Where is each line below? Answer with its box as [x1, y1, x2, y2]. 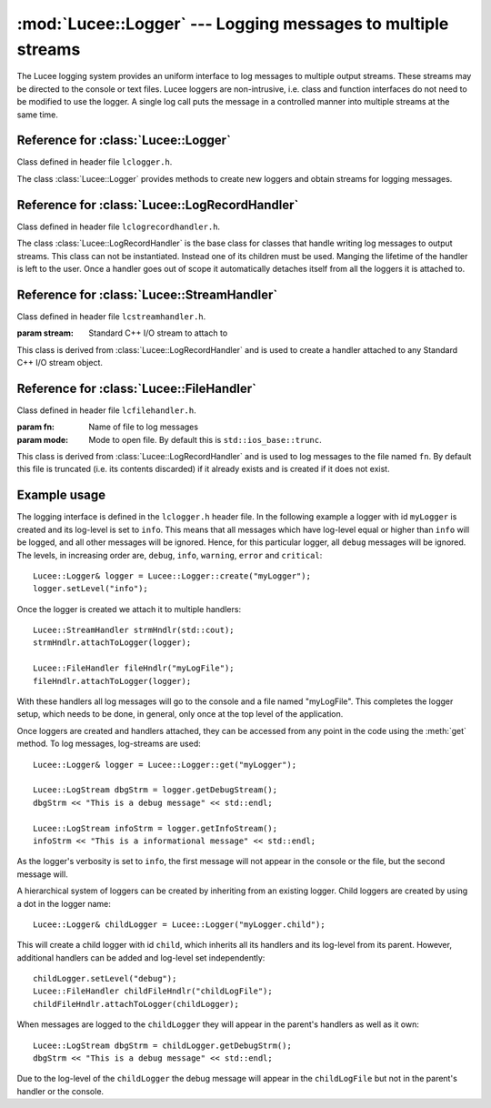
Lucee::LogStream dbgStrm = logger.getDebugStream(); [33, 785, 277, 795]
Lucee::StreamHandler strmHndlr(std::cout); [33, 625, 235, 636]
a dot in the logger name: [16, 898, 111, 909]
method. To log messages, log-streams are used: [16, 738, 201, 750]
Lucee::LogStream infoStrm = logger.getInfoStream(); [33, 823, 277, 833]
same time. [16, 109, 59, 120]
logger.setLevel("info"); [33, 583, 149, 594]
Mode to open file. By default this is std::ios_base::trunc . [88, 434, 322, 445]
